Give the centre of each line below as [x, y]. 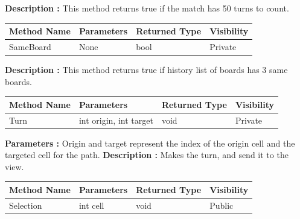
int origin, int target [116, 120]
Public [222, 205]
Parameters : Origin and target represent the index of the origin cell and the [150, 143]
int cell [91, 205]
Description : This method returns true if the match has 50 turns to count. [147, 8]
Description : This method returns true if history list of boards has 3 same [146, 70]
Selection [26, 205]
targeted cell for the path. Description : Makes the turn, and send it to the [147, 155]
